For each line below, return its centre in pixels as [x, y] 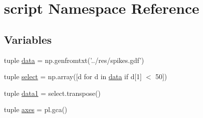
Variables [28, 39]
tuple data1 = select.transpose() [52, 93]
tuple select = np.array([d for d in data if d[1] [73, 76]
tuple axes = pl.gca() [36, 109]
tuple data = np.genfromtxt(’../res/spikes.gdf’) [74, 60]
